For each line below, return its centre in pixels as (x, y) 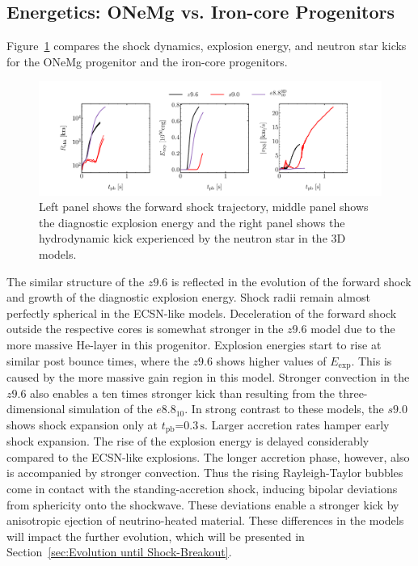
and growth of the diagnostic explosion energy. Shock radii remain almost (188, 297)
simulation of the (111, 409)
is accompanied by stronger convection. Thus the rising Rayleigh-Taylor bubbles (205, 473)
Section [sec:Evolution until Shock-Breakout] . (119, 552)
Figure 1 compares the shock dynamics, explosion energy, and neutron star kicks (207, 46)
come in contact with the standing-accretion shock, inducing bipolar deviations (202, 488)
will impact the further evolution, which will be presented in (156, 536)
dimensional (36, 409)
